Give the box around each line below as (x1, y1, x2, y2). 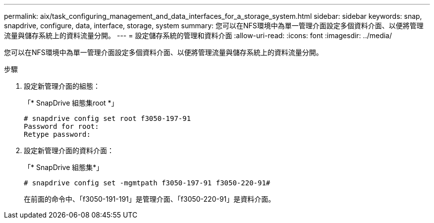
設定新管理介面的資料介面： (24, 146, 114, 155)
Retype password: (24, 130, 91, 138)
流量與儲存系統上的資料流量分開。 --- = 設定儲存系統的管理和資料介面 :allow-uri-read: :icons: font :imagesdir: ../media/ (4, 31, 392, 40)
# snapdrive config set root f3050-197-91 (24, 114, 191, 122)
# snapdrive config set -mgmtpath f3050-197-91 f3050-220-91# (24, 179, 271, 187)
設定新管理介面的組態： (24, 82, 100, 90)
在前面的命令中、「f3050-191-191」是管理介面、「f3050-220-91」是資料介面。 (24, 195, 275, 203)
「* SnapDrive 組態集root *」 (24, 99, 118, 107)
